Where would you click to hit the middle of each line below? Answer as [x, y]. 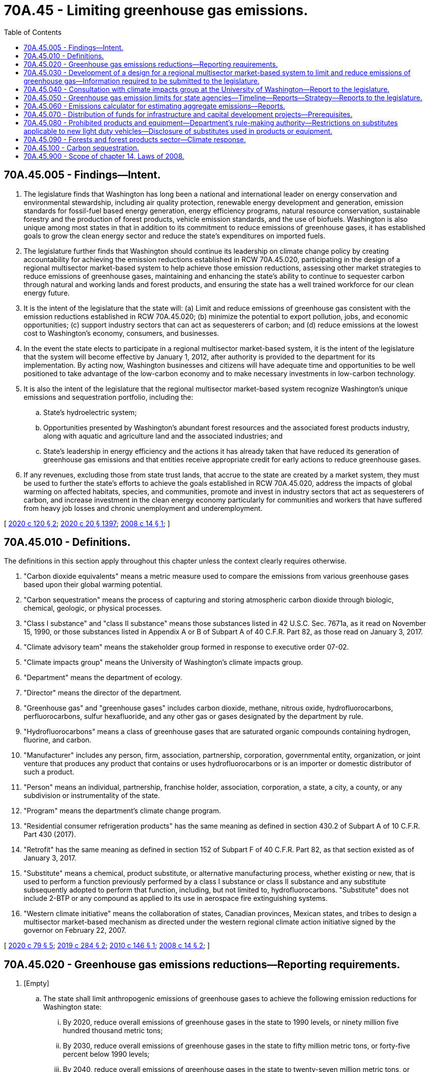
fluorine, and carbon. [57, 740]
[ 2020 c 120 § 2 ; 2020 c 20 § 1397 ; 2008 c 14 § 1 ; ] [87, 523]
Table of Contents [33, 32]
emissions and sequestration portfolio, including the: [109, 397]
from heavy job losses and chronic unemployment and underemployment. [143, 508]
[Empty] [37, 983]
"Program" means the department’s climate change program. [122, 811]
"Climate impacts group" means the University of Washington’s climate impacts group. [163, 662]
